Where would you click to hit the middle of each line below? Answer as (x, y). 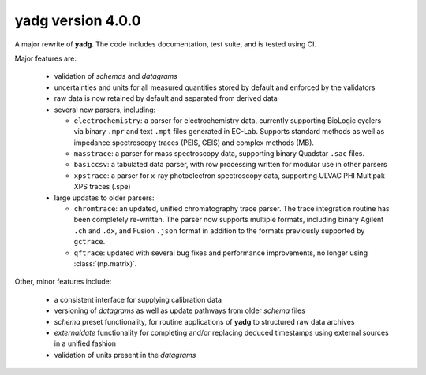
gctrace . (90, 242)
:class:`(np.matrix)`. (105, 263)
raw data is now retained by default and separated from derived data (166, 98)
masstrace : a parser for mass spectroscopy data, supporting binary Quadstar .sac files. (219, 154)
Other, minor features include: (63, 282)
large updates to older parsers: (104, 198)
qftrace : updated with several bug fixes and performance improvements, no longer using (221, 253)
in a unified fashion (85, 343)
